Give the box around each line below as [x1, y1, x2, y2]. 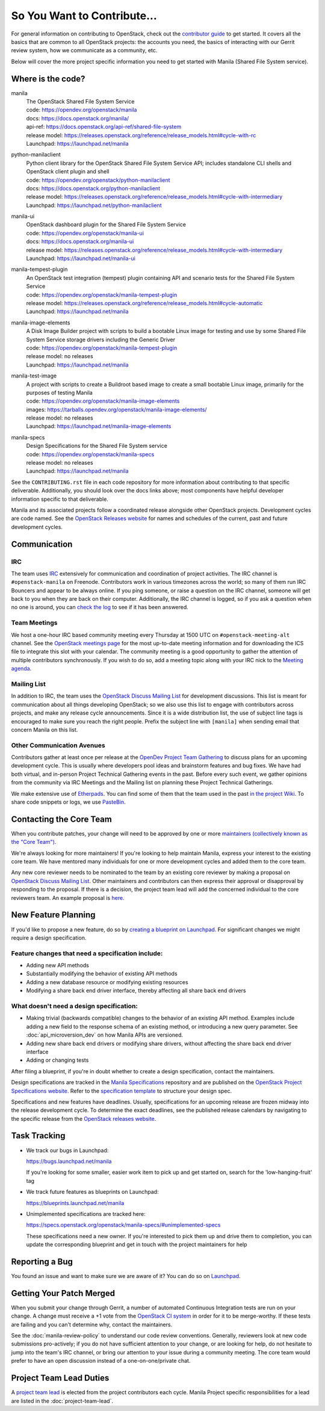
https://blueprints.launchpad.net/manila [26, 1199, 125, 1206]
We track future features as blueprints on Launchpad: [26, 1188, 159, 1195]
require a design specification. [11, 934, 87, 941]
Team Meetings [11, 619, 58, 627]
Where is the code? [11, 73, 85, 84]
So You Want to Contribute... [11, 9, 158, 22]
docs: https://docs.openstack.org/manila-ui [26, 238, 134, 245]
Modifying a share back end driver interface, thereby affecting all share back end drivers [26, 987, 246, 994]
